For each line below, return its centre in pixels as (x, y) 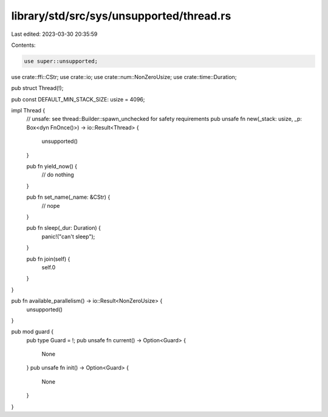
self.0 (49, 267)
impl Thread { (28, 111)
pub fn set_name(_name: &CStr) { (68, 197)
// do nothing (58, 175)
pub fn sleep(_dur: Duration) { (64, 228)
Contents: (23, 45)
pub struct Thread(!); (37, 88)
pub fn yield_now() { (52, 167)
